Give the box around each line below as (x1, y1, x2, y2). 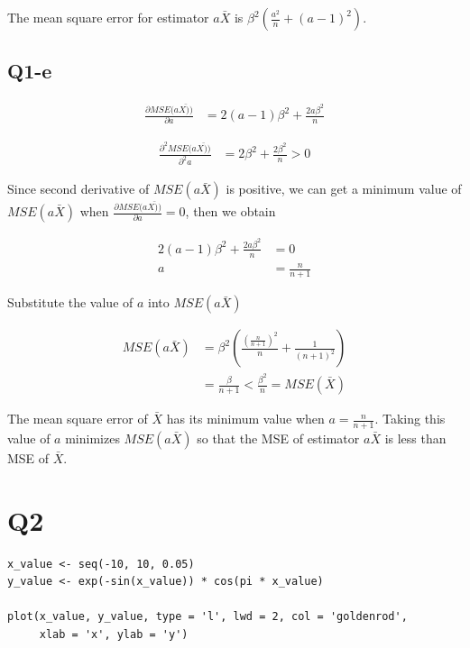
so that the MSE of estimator (197, 428, 360, 447)
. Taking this (374, 409, 446, 428)
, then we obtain (185, 202, 276, 221)
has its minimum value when (166, 409, 325, 428)
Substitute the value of (7, 293, 134, 312)
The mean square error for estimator (7, 8, 209, 26)
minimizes (65, 428, 120, 447)
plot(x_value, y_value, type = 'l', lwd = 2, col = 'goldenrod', (7, 610, 408, 624)
